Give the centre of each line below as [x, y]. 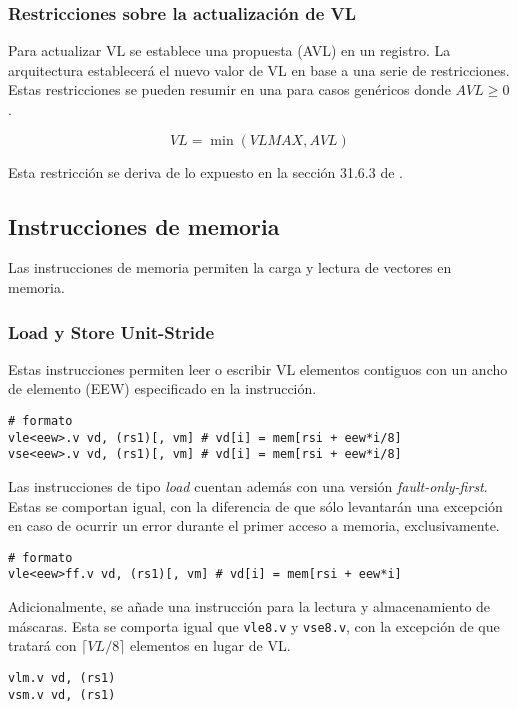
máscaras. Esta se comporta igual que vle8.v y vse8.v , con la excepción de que [254, 625]
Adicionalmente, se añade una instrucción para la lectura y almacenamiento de [249, 606]
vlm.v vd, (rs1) [62, 677]
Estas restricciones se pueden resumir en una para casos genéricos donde [229, 89]
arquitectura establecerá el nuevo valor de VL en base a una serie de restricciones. [259, 69]
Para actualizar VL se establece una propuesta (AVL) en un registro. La [229, 50]
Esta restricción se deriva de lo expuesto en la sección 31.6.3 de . [205, 171]
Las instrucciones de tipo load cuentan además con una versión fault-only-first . [248, 485]
